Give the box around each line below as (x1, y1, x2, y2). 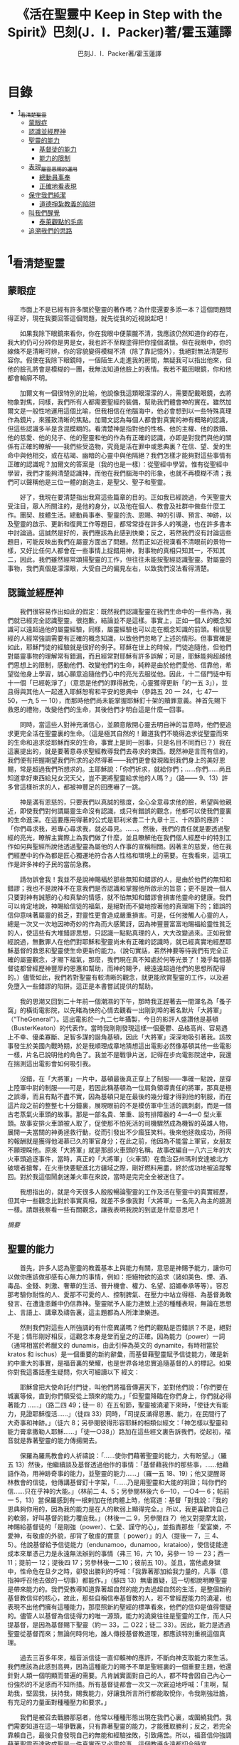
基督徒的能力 (38, 145, 77, 154)
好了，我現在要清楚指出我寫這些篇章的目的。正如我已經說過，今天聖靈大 (19, 493, 232, 501)
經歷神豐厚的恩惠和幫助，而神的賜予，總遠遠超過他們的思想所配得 (31, 964, 225, 973)
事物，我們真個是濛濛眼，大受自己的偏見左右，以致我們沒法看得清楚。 (7, 564, 213, 572)
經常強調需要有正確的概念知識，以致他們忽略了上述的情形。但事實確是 (26, 634, 232, 642)
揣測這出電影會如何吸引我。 (13, 1059, 95, 1068)
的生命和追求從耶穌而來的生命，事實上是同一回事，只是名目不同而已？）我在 (7, 738, 232, 746)
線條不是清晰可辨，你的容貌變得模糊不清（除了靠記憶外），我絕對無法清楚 (7, 347, 223, 355)
